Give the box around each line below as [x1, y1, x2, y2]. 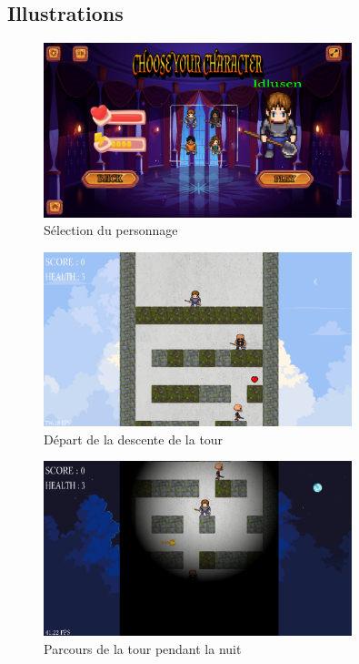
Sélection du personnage [44, 220, 178, 240]
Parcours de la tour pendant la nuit [44, 638, 242, 658]
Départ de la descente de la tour [44, 429, 224, 448]
